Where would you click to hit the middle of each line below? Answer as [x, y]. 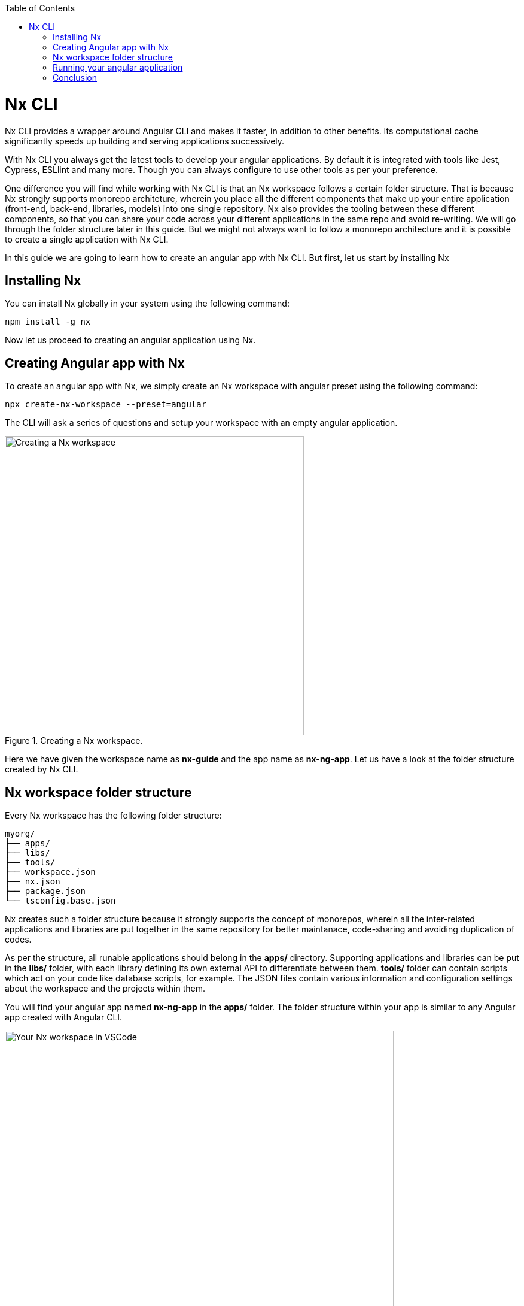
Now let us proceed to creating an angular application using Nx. [130, 340]
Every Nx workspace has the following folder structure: [113, 816]
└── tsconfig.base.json [60, 901]
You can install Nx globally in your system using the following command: [147, 304]
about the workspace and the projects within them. [105, 989]
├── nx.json [33, 882]
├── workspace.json [50, 872]
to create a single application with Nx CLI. [87, 239]
